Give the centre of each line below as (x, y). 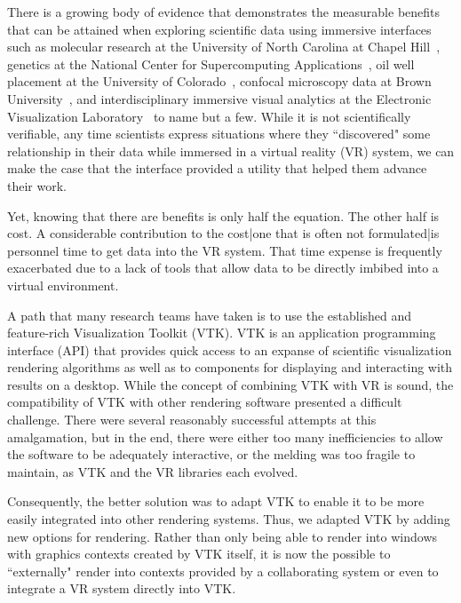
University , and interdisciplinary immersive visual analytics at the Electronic (219, 98)
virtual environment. (63, 285)
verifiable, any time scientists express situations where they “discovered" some (219, 134)
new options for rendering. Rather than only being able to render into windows (223, 536)
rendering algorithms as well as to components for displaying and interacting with (230, 367)
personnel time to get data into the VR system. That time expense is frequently (225, 250)
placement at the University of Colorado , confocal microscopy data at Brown (219, 81)
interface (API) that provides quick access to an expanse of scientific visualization (230, 349)
